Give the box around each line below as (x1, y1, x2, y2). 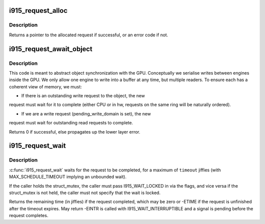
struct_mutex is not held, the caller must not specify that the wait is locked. (9, 190, 160, 196)
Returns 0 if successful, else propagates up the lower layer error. (9, 129, 140, 135)
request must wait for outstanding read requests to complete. (9, 120, 133, 126)
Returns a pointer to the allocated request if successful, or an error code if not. (9, 32, 168, 38)
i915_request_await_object (9, 45, 93, 53)
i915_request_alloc (9, 6, 68, 15)
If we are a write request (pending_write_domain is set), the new (21, 111, 151, 116)
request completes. (9, 213, 49, 219)
